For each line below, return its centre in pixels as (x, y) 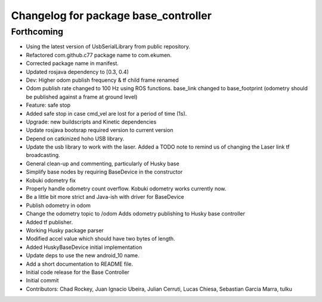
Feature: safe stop (48, 105)
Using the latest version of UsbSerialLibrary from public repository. (108, 47)
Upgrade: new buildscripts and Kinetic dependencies (91, 122)
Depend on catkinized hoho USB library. (75, 138)
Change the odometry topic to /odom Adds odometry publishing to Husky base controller (136, 214)
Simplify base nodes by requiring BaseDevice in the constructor (104, 172)
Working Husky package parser (65, 230)
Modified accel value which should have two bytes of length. (100, 239)
